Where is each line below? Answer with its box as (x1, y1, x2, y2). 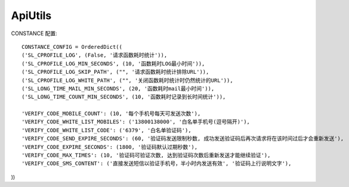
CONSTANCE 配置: (11, 30, 58, 37)
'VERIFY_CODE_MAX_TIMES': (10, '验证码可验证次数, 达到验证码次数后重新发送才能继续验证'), (21, 152, 271, 159)
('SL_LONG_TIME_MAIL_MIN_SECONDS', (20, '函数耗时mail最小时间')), (21, 85, 215, 92)
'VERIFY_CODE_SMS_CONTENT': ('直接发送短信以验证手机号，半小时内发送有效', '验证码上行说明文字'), (21, 160, 292, 167)
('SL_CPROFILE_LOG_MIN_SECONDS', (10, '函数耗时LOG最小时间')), (21, 60, 205, 67)
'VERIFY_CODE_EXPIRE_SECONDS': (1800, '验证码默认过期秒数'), (21, 144, 198, 150)
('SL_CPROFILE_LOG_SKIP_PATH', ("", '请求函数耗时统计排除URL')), (21, 68, 209, 76)
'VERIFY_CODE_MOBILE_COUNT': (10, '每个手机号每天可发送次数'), (21, 110, 201, 117)
